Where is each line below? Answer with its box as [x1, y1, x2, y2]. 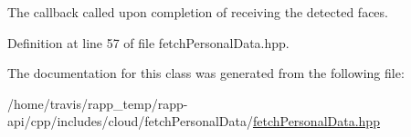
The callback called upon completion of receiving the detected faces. [7, 3, 388, 21]
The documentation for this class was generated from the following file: [7, 64, 405, 83]
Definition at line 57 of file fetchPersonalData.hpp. [7, 33, 290, 52]
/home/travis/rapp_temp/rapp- [7, 93, 188, 113]
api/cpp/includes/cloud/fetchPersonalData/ [7, 112, 253, 131]
